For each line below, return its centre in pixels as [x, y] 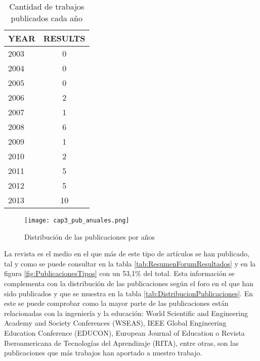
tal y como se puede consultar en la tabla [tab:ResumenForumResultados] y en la [130, 263]
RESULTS [64, 38]
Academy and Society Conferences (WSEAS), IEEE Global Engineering [115, 323]
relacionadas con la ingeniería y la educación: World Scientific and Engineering [126, 313]
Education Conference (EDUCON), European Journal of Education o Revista [124, 333]
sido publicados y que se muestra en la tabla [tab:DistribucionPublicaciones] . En [128, 293]
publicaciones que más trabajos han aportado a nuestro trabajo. [103, 353]
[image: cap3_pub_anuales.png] [77, 220]
